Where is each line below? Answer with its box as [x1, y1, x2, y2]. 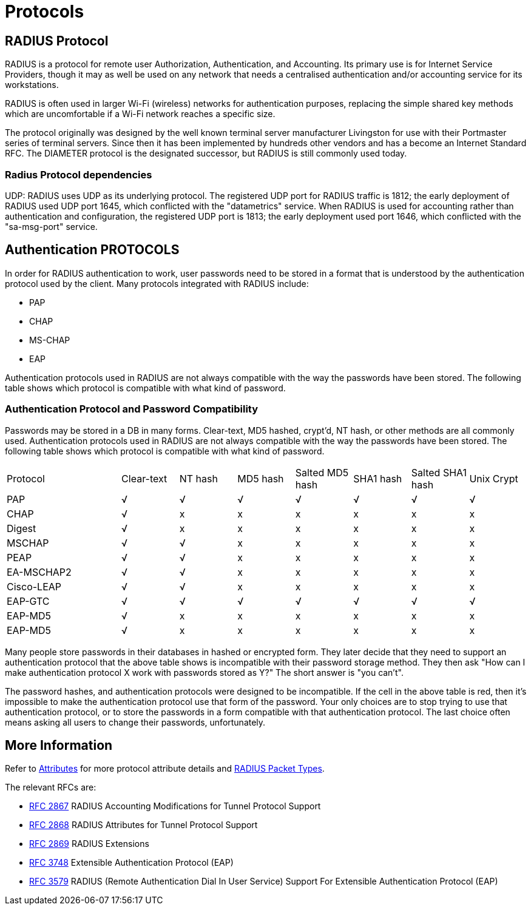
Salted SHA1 [411, 466, 467, 479]
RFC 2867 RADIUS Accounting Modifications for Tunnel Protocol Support [29, 801, 321, 812]
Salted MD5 [295, 466, 349, 479]
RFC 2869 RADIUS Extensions [29, 838, 149, 849]
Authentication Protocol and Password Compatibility [5, 403, 259, 416]
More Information [5, 737, 113, 753]
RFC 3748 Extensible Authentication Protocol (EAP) [29, 857, 234, 868]
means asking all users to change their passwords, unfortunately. [5, 716, 266, 727]
